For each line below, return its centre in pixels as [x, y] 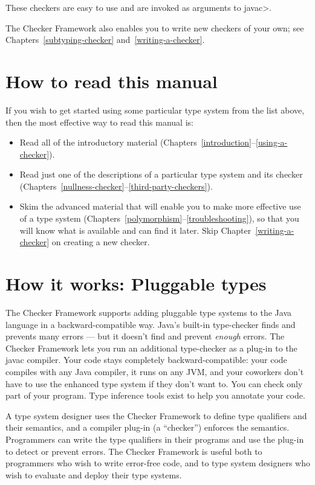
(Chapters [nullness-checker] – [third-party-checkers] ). [116, 186]
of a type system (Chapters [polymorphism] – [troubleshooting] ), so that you [159, 218]
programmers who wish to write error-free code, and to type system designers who [158, 463]
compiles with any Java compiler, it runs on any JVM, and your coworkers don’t [155, 371]
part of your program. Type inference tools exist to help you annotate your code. [155, 395]
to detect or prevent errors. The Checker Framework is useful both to [134, 451]
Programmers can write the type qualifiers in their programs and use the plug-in [155, 439]
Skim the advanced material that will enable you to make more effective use [160, 206]
